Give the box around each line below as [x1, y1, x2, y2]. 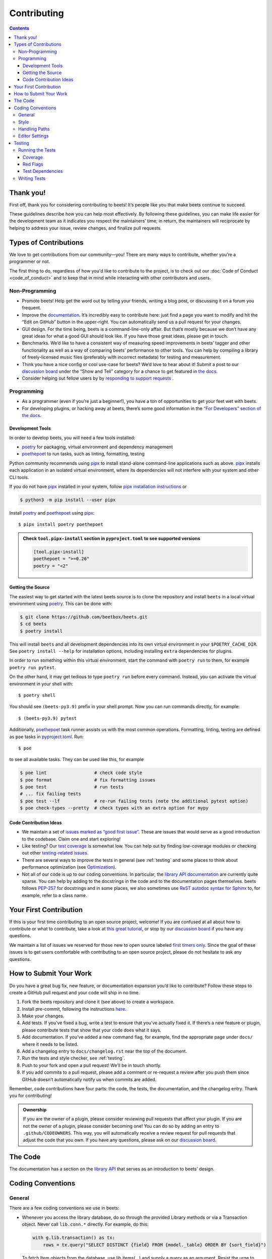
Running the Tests [18, 147, 56, 153]
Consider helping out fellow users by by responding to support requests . [22, 375, 174, 381]
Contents [9, 25, 30, 31]
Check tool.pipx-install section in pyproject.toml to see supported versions [23, 535, 200, 541]
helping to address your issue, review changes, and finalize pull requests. [9, 225, 162, 231]
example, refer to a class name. [22, 892, 88, 898]
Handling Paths [18, 126, 50, 132]
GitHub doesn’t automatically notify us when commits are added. [22, 1076, 157, 1082]
